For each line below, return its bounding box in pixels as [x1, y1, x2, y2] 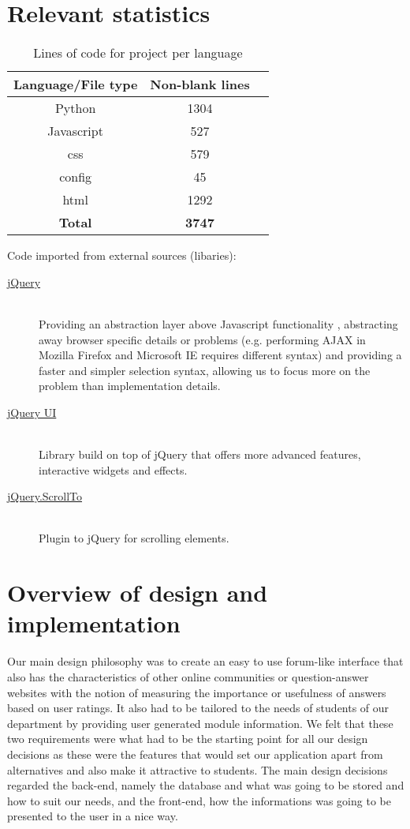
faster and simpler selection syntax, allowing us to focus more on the [39, 362, 371, 378]
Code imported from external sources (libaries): [7, 247, 237, 264]
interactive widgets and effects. [39, 461, 188, 478]
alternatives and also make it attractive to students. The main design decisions [7, 761, 388, 778]
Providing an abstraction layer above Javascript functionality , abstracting [39, 315, 398, 332]
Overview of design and [7, 576, 268, 609]
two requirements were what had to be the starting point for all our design [7, 730, 368, 747]
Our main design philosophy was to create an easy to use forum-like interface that [7, 653, 404, 670]
